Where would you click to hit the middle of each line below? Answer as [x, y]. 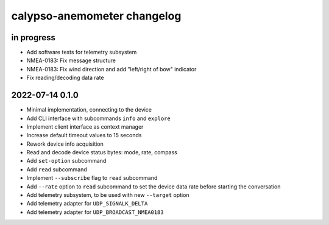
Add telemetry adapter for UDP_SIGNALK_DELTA [87, 204]
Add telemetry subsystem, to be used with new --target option [108, 195]
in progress [34, 37]
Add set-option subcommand [66, 161]
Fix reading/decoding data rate [65, 78]
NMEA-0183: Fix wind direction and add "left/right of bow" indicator [111, 69]
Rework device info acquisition [65, 144]
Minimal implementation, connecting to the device [89, 110]
